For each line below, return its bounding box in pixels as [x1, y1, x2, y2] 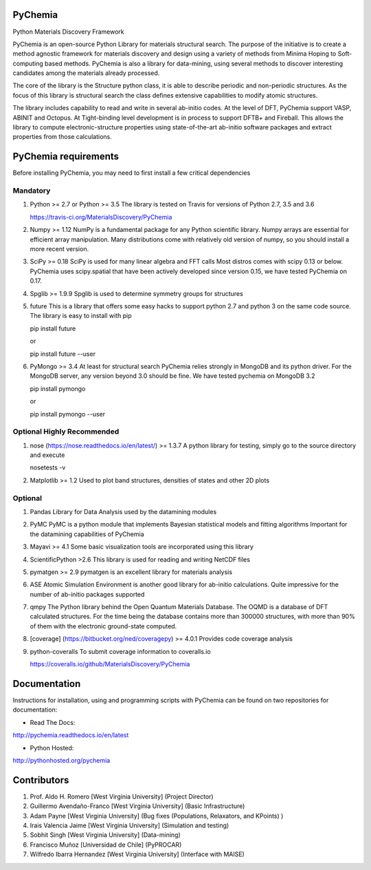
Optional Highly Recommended [12, 427, 120, 436]
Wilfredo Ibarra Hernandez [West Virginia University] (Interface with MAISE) [30, 850, 245, 858]
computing [12, 59, 44, 67]
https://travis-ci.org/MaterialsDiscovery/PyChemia [30, 213, 172, 221]
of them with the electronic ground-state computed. [30, 622, 177, 630]
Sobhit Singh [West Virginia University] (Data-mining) [30, 831, 181, 839]
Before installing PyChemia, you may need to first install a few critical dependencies [12, 169, 251, 177]
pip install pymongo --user [30, 410, 106, 418]
